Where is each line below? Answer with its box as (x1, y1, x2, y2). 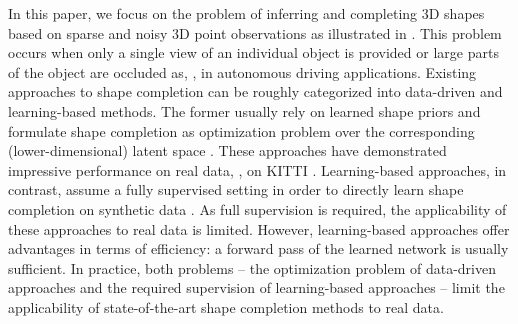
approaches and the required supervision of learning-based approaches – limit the (8, 277, 505, 298)
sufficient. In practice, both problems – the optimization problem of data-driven (8, 257, 496, 278)
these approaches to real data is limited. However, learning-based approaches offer (8, 218, 510, 239)
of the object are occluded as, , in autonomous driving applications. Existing (8, 61, 477, 82)
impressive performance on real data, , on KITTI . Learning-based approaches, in (8, 159, 507, 180)
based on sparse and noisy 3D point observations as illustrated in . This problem (8, 22, 502, 43)
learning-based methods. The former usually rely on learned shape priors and (8, 100, 481, 121)
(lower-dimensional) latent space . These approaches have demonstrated (8, 140, 447, 161)
